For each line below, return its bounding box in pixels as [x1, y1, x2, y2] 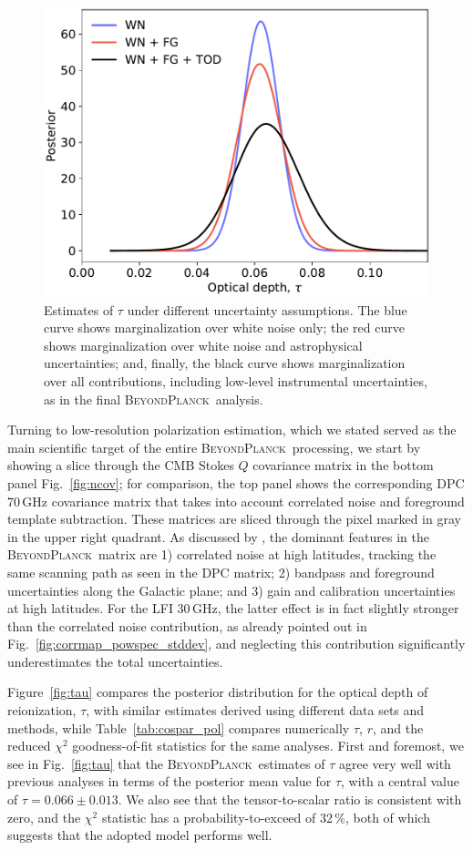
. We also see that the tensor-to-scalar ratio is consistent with [118, 790, 462, 809]
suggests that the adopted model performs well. [7, 825, 272, 845]
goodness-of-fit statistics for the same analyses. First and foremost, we [72, 736, 464, 755]
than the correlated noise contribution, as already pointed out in [7, 616, 367, 635]
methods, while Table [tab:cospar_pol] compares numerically [7, 718, 350, 737]
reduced [7, 736, 51, 755]
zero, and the [7, 807, 81, 826]
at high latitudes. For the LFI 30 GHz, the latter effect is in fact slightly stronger [7, 599, 459, 618]
